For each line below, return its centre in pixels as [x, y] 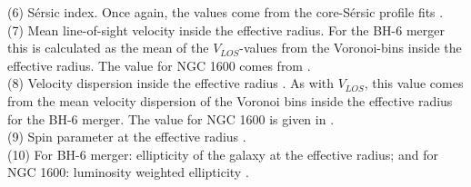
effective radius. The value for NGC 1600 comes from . [159, 65]
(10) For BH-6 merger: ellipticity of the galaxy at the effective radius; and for [223, 154]
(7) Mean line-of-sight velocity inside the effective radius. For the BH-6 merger [226, 30]
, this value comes [414, 83]
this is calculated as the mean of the [108, 48]
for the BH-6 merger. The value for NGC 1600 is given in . [171, 118]
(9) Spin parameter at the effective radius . [127, 137]
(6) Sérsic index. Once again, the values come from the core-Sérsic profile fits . [225, 12]
